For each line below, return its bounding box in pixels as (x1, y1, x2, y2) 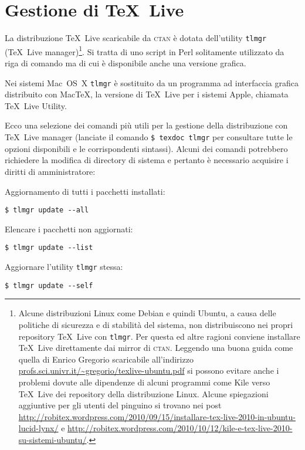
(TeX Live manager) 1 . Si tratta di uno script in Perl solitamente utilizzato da (5, 43, 284, 57)
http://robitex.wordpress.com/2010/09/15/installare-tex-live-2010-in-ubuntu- (18, 410, 296, 422)
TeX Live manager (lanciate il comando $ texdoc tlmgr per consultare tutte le (5, 131, 293, 143)
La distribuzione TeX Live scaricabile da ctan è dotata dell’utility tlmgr (5, 32, 267, 44)
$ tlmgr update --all (5, 206, 89, 215)
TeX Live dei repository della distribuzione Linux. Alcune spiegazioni (18, 387, 269, 400)
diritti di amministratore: (5, 165, 96, 177)
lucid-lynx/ (18, 422, 59, 434)
